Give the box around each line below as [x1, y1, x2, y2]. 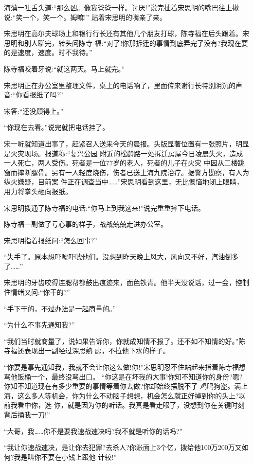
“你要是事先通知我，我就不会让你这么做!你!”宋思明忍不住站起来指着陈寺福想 [4, 362, 246, 372]
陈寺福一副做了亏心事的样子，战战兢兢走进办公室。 [4, 219, 167, 229]
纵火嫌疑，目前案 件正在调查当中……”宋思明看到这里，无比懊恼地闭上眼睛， [4, 177, 244, 187]
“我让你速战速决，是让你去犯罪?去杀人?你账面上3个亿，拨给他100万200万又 [4, 442, 242, 452]
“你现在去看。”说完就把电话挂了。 [4, 122, 109, 132]
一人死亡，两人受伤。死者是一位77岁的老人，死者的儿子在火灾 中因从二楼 [4, 158, 238, 168]
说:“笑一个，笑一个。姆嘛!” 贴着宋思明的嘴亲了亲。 [4, 12, 166, 22]
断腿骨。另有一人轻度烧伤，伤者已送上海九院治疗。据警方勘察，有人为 [24, 167, 249, 177]
